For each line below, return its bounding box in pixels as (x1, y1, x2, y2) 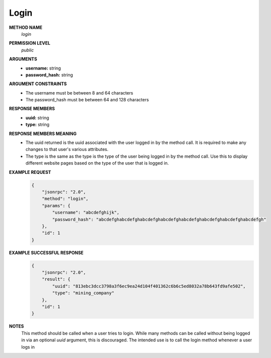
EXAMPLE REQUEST (9, 169, 51, 175)
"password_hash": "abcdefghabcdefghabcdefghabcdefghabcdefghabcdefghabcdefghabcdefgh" (52, 216, 267, 222)
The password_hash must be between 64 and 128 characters (25, 97, 149, 103)
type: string (25, 121, 50, 127)
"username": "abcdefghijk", (52, 210, 120, 215)
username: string (25, 65, 61, 71)
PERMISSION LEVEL (9, 40, 51, 46)
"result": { (42, 277, 71, 282)
